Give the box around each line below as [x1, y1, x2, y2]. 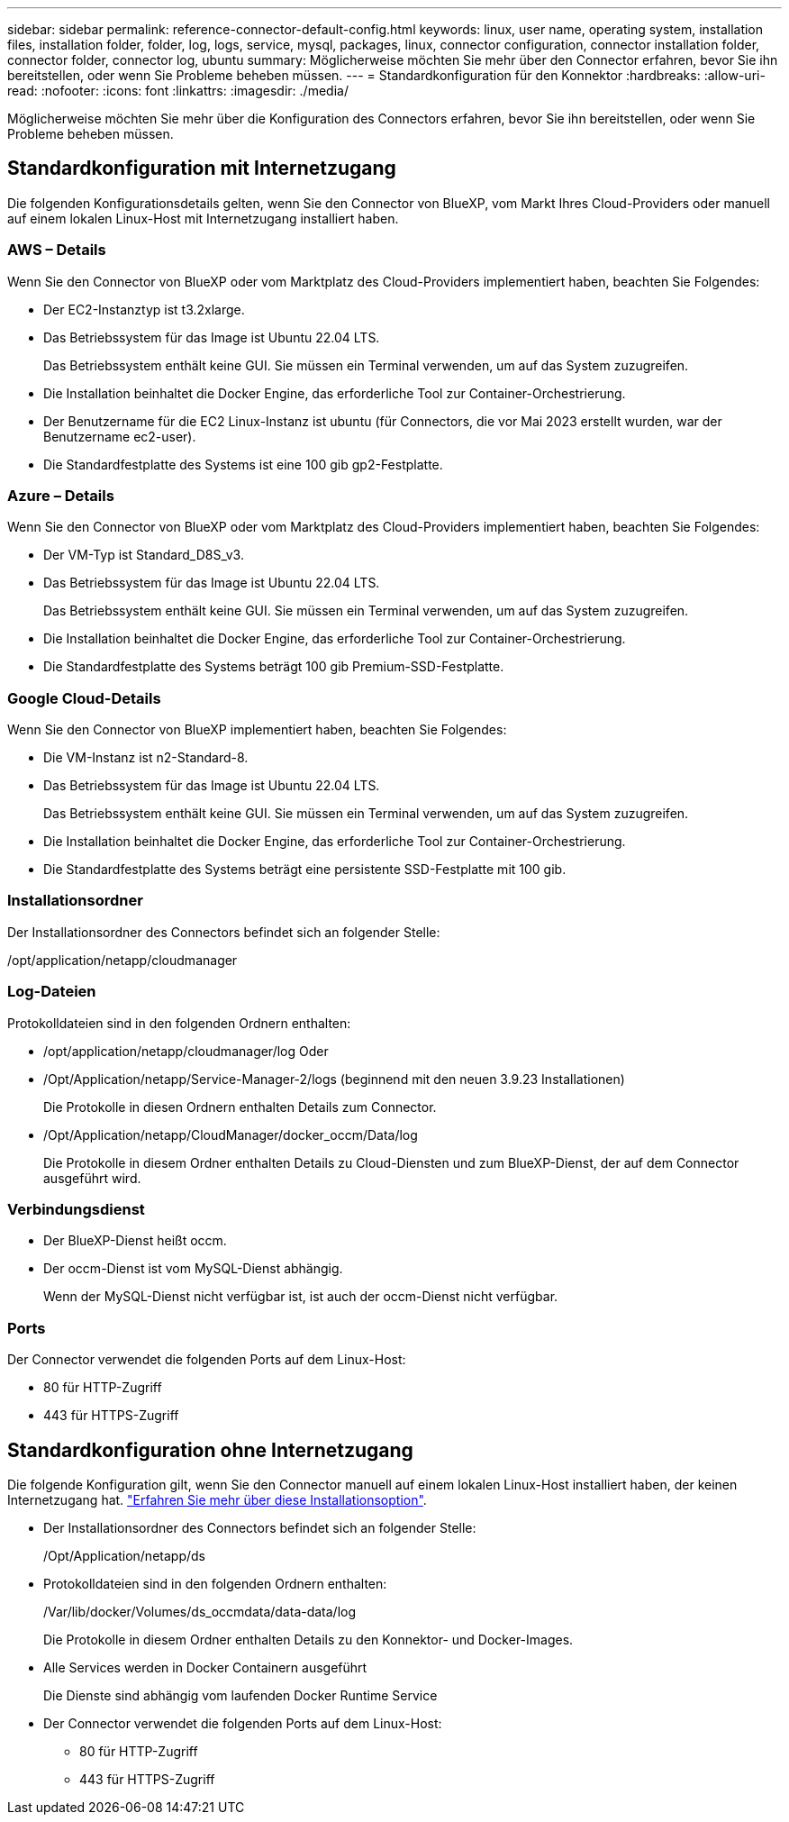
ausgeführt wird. [43, 1170, 141, 1186]
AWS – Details [7, 241, 106, 260]
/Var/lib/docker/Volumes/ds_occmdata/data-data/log [43, 1603, 357, 1619]
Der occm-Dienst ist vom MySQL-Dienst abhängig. [43, 1261, 343, 1277]
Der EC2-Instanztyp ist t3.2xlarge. [43, 301, 245, 317]
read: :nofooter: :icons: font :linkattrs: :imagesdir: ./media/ [7, 83, 349, 98]
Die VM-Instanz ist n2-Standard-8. [43, 750, 249, 766]
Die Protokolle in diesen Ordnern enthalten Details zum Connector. [43, 1098, 437, 1115]
